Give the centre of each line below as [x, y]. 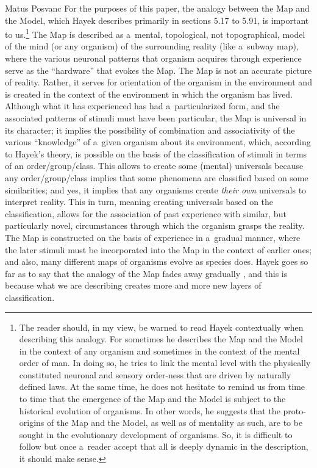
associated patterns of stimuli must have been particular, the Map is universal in [156, 118]
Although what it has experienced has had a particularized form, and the [142, 106]
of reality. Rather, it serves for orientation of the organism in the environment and [158, 82]
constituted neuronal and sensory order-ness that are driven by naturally [155, 374]
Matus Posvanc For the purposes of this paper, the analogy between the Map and [157, 8]
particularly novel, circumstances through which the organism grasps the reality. [155, 225]
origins [32, 423]
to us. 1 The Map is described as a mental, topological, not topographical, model [155, 33]
